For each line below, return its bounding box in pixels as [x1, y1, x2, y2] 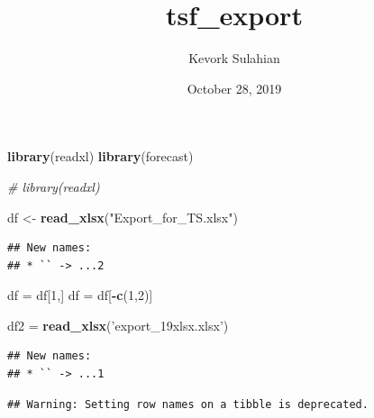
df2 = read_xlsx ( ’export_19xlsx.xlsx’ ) [7, 315, 229, 334]
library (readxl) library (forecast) [7, 147, 194, 166]
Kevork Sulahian [188, 49, 280, 68]
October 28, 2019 [187, 78, 282, 97]
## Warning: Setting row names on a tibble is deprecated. [7, 397, 369, 411]
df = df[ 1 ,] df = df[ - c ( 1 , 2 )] [7, 286, 153, 304]
